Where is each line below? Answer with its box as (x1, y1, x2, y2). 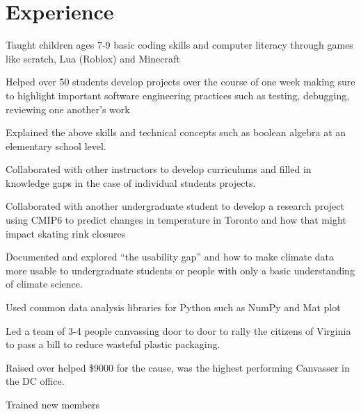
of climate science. (6, 276, 83, 291)
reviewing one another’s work (6, 101, 130, 116)
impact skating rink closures (6, 226, 126, 240)
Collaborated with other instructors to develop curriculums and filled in (6, 162, 312, 176)
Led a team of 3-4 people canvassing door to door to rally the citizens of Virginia (6, 323, 351, 338)
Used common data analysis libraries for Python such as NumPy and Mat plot (6, 300, 341, 315)
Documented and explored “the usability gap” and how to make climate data (6, 249, 335, 264)
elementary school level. (6, 138, 106, 153)
